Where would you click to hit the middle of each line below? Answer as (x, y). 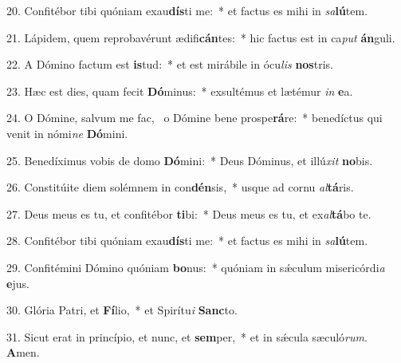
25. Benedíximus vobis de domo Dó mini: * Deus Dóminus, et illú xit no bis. (190, 160)
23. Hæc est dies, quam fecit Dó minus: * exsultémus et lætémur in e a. (180, 91)
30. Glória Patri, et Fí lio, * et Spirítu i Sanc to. (122, 310)
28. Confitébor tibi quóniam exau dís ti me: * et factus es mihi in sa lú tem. (187, 241)
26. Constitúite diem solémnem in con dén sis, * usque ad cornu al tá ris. (180, 187)
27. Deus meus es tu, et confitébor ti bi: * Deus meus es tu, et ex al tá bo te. (189, 213)
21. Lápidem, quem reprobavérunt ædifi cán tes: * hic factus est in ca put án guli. (201, 37)
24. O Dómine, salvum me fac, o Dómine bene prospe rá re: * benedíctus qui (195, 118)
